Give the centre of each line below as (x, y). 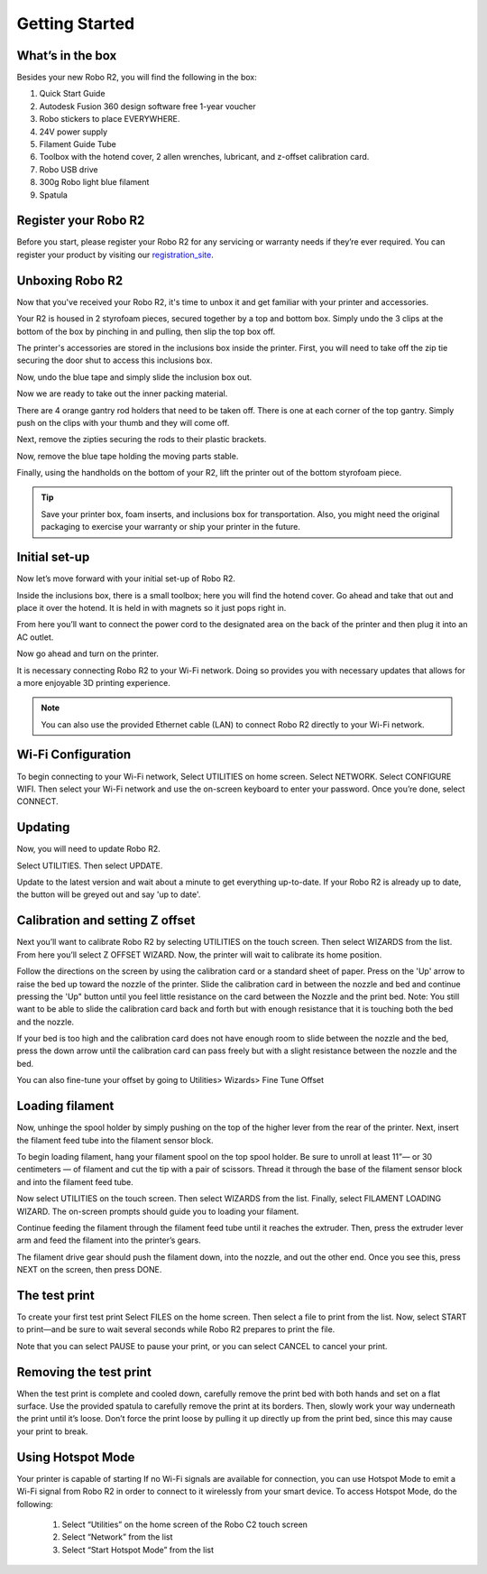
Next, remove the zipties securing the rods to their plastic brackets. (142, 440)
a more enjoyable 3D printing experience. (94, 682)
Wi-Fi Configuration (74, 755)
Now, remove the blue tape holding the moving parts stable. (128, 456)
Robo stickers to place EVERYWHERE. (110, 119)
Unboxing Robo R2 (70, 280)
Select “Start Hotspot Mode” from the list (138, 1550)
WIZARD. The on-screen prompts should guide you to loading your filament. (158, 1211)
